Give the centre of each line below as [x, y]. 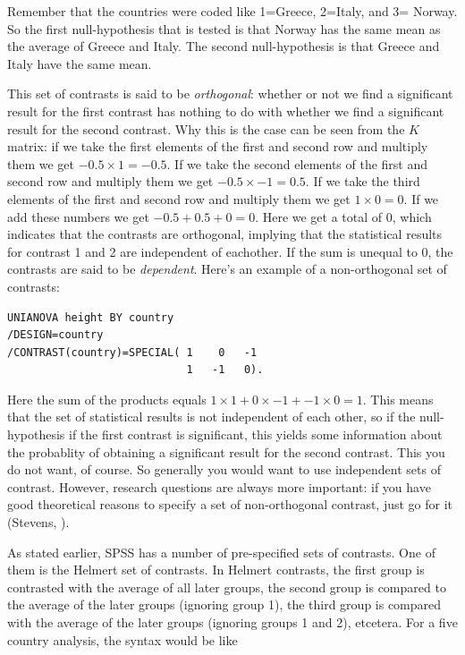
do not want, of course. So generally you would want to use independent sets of [224, 469]
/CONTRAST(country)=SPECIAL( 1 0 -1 [132, 352]
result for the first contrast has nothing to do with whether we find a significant [226, 111]
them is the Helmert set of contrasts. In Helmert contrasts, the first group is [216, 570]
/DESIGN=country [55, 335]
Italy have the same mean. [80, 63]
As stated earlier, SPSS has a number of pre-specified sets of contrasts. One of [221, 552]
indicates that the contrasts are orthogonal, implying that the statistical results [225, 234]
